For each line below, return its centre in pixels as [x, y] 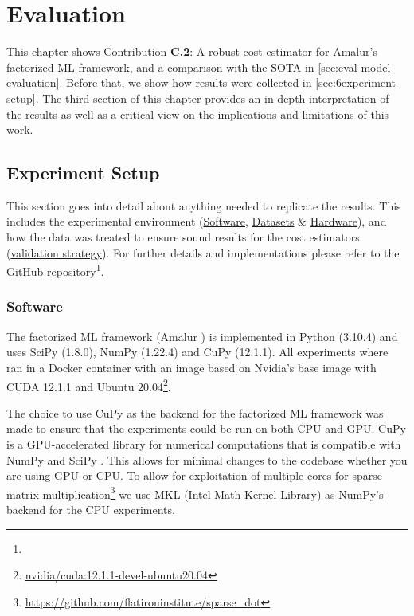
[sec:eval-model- [356, 67]
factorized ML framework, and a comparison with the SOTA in [160, 67]
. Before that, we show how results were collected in [186, 82]
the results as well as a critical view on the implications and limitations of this [198, 114]
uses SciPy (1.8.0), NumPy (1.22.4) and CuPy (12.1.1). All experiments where [197, 352]
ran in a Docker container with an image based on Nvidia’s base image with [191, 367]
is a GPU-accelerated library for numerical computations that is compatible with [204, 443]
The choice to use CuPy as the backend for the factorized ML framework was [195, 412]
